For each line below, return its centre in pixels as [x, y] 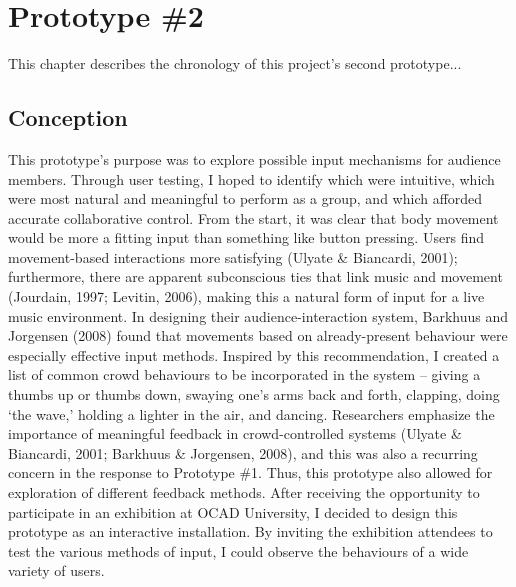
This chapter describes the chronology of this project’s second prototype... [235, 63]
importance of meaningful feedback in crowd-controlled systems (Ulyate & [235, 433]
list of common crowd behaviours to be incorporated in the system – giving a [244, 374]
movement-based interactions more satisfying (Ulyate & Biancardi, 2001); [233, 256]
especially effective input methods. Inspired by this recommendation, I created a [254, 354]
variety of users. [56, 570]
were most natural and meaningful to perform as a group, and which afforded [245, 198]
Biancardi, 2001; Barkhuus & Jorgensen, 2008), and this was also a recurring [243, 452]
